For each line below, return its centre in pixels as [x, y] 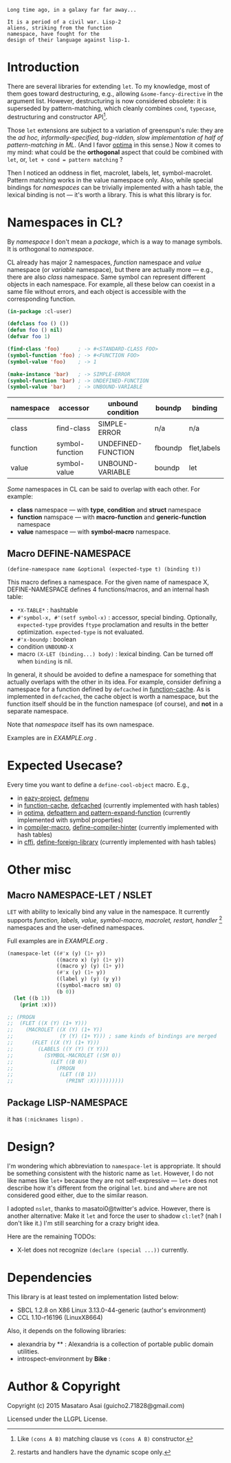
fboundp [168, 448]
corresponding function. [41, 299]
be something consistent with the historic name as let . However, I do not [111, 1173]
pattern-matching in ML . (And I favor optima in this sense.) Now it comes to [114, 145]
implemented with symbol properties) [70, 820]
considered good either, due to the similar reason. [78, 1195]
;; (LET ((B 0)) [47, 1062]
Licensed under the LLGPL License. [57, 1419]
